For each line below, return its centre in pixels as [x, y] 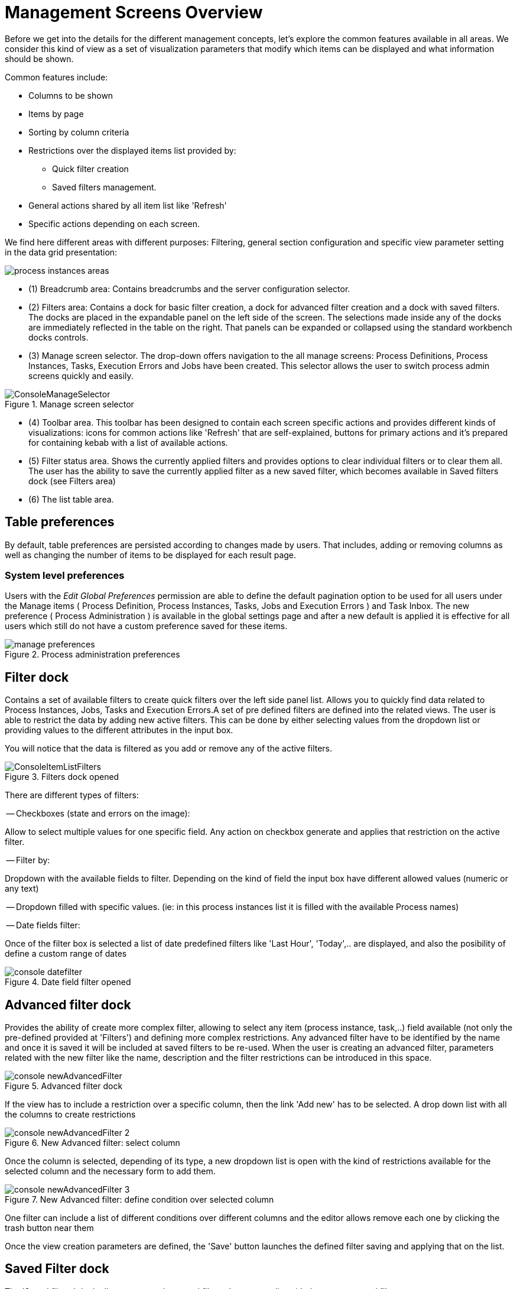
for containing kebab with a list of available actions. [128, 442]
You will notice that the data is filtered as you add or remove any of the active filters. [169, 749]
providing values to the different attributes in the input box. [119, 730]
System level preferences [65, 575]
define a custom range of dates [66, 954]
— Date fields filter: [43, 925]
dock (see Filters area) [72, 481]
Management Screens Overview [134, 12]
